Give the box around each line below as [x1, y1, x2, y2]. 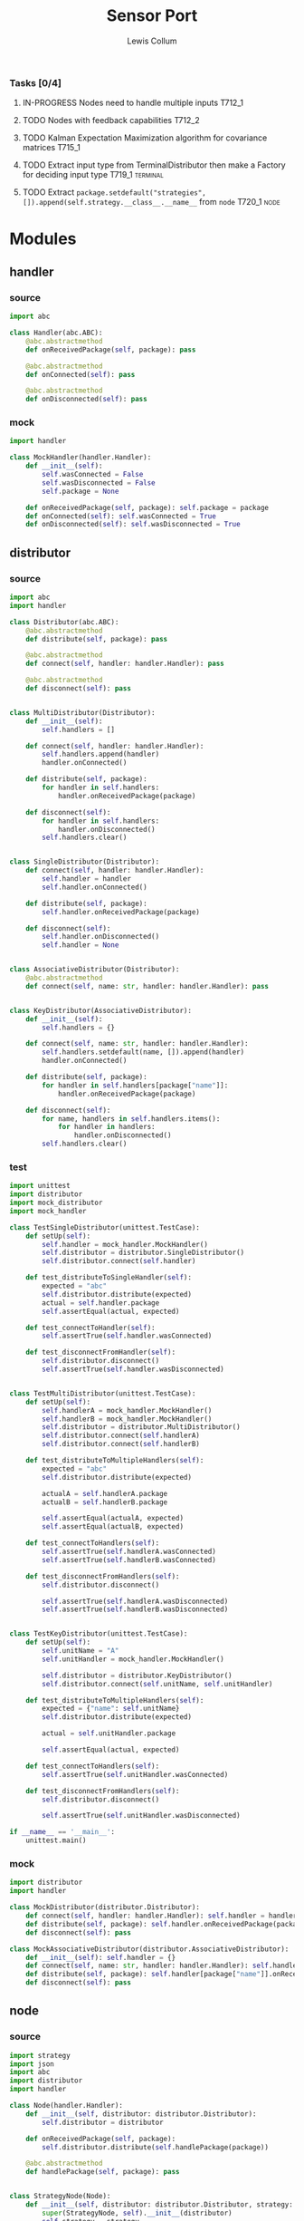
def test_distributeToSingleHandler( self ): [25, 1273, 193, 1282]
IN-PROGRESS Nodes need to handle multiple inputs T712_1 [22, 97, 244, 109]
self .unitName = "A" [42, 1646, 119, 1656]
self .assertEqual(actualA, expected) [42, 1514, 184, 1523]
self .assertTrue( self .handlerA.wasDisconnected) [42, 1597, 229, 1606]
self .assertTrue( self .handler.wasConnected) [42, 1331, 213, 1341]
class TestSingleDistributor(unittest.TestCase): [9, 1222, 201, 1232]
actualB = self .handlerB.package [42, 1497, 168, 1507]
